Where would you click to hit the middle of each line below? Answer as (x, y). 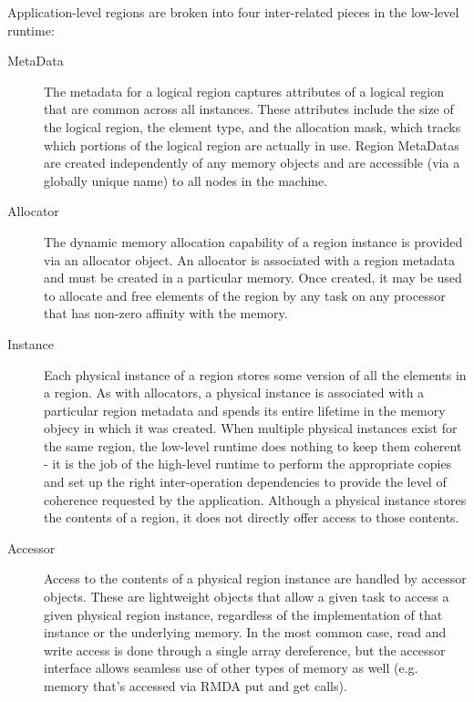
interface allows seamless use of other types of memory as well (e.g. (231, 668)
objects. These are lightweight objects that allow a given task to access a (247, 597)
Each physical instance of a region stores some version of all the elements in (255, 374)
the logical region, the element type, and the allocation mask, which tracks (252, 126)
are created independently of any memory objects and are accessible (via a (252, 163)
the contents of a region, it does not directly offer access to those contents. (252, 517)
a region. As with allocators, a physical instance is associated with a (234, 392)
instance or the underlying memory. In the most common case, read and (245, 632)
